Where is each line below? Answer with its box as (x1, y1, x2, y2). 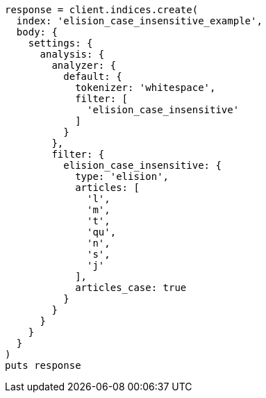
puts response (5, 360, 81, 371)
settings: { (28, 38, 93, 49)
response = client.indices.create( (5, 4, 199, 15)
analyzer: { (51, 60, 117, 71)
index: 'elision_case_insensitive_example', (16, 15, 263, 26)
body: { (16, 26, 58, 38)
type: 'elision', (75, 171, 169, 182)
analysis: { (40, 49, 105, 60)
